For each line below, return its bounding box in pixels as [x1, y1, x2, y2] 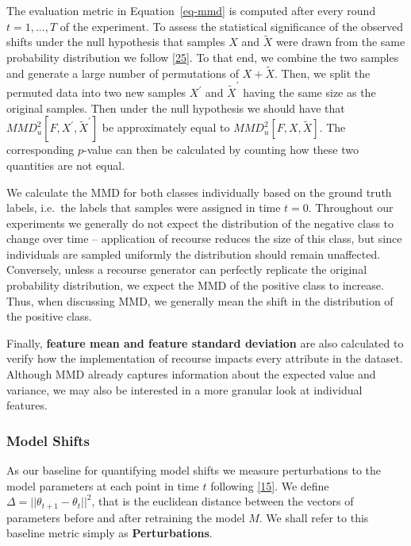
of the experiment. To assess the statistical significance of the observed [60, 17, 404, 34]
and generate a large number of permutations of [6, 64, 240, 81]
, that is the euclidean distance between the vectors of [91, 493, 354, 509]
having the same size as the [243, 84, 376, 101]
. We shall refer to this [259, 509, 369, 525]
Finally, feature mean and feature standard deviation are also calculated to [6, 334, 404, 351]
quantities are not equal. [6, 156, 125, 173]
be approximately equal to [102, 119, 230, 136]
